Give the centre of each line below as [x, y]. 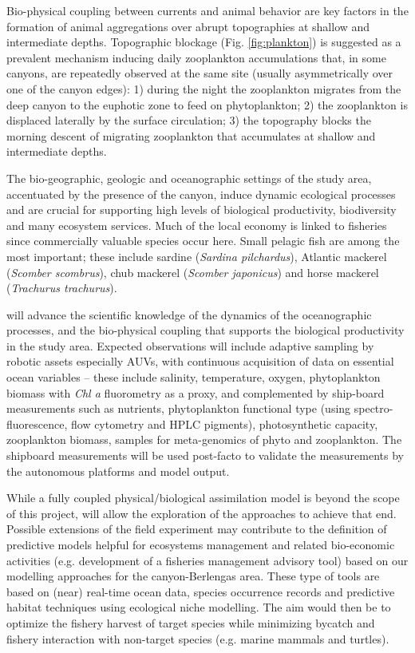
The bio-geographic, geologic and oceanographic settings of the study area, [189, 178]
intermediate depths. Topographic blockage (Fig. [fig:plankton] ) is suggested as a [204, 42]
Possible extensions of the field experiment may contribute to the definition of [197, 529]
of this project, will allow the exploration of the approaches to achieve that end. [202, 513]
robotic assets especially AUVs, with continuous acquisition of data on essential [200, 361]
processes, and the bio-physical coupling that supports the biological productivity [206, 330]
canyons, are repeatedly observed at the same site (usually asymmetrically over [200, 73]
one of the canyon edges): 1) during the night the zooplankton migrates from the [204, 88]
